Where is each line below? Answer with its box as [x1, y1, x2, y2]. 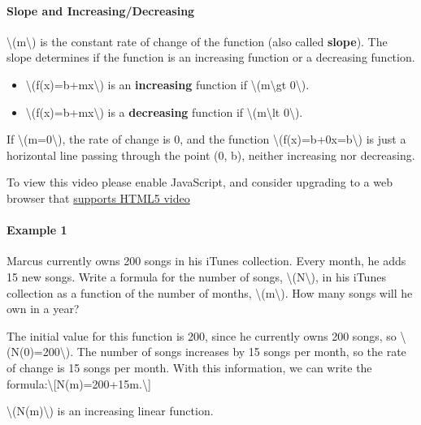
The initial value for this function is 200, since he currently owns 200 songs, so [7, 327, 397, 344]
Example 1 [7, 221, 67, 238]
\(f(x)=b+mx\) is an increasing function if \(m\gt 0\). [25, 75, 310, 92]
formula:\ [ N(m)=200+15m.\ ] [7, 375, 151, 392]
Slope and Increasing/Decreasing [7, 2, 195, 19]
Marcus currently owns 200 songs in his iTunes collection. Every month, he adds [7, 252, 406, 269]
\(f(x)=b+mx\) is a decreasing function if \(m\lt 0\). [25, 103, 303, 120]
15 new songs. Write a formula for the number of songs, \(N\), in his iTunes [7, 268, 386, 285]
